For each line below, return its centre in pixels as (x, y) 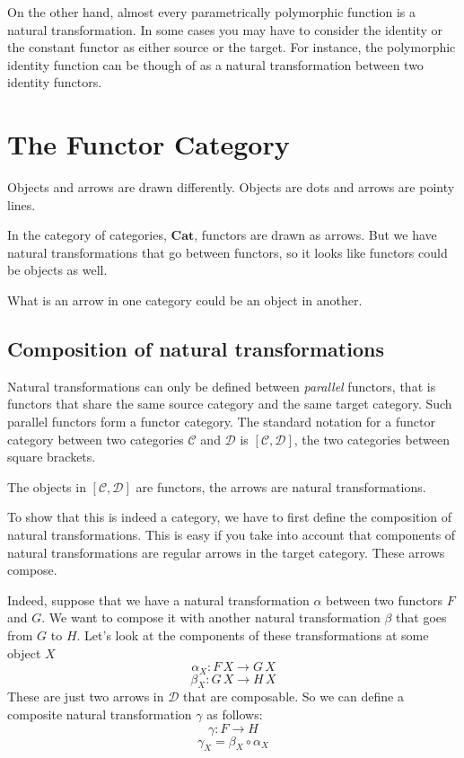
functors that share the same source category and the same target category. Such (230, 404)
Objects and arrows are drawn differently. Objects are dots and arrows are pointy (231, 187)
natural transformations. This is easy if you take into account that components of (232, 535)
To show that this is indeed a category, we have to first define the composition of (230, 517)
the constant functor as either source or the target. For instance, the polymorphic (232, 47)
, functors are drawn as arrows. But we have (315, 235)
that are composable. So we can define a (293, 696)
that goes (421, 617)
